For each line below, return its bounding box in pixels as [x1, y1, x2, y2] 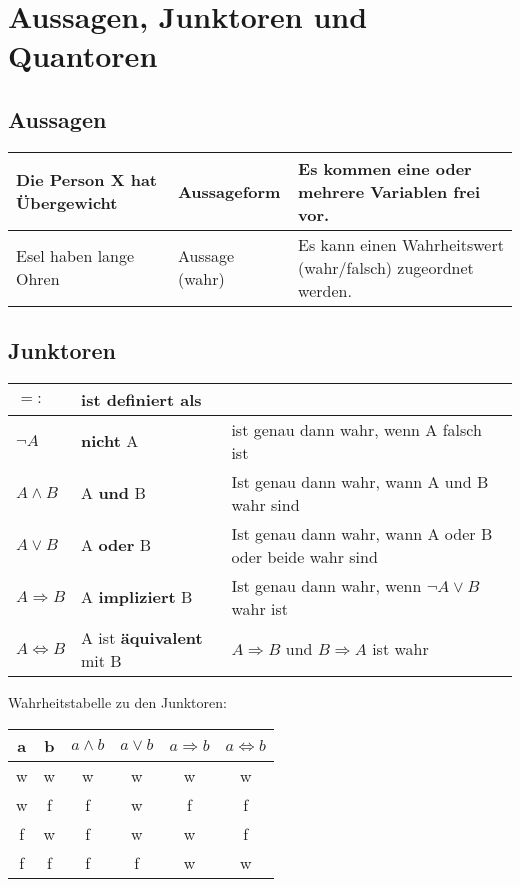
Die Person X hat [16, 168, 158, 192]
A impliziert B [81, 585, 193, 609]
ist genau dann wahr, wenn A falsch [231, 417, 482, 441]
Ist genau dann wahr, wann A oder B [231, 521, 493, 545]
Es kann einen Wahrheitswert [298, 232, 504, 256]
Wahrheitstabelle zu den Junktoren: [8, 691, 227, 712]
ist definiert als [81, 387, 202, 411]
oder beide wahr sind [231, 544, 378, 568]
